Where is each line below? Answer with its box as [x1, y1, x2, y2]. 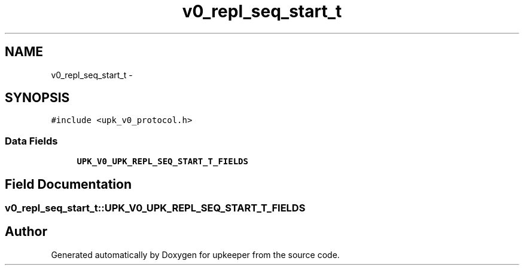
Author [5, 224, 47, 240]
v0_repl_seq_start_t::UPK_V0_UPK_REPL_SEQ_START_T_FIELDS [5, 202, 306, 214]
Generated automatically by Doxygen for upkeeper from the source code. [51, 249, 340, 260]
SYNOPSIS [5, 90, 70, 106]
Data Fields [5, 134, 58, 147]
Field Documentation [5, 176, 132, 192]
